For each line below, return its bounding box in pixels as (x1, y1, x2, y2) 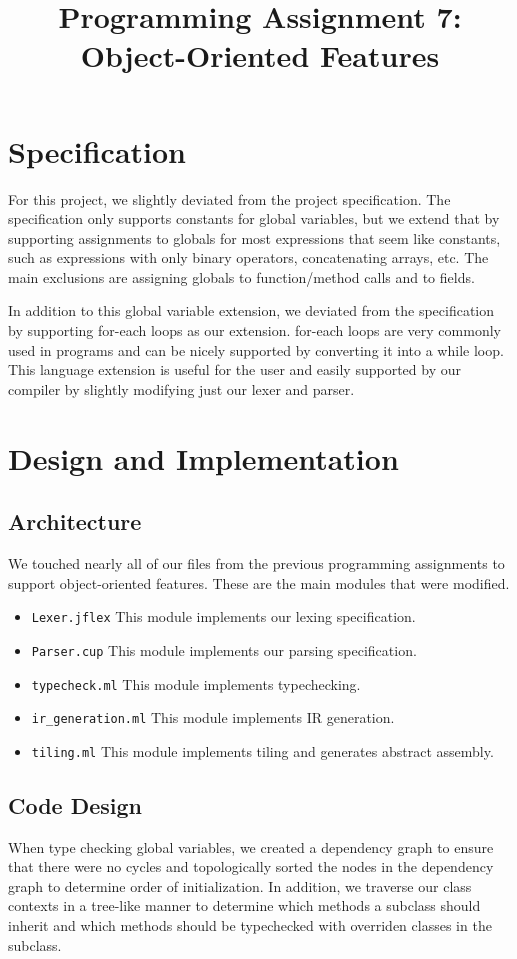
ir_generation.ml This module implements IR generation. (31, 707, 395, 728)
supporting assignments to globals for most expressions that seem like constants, (8, 227, 501, 248)
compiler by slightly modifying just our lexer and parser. (8, 378, 355, 399)
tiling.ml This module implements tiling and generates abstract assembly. (31, 740, 494, 761)
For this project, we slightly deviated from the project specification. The (8, 188, 451, 209)
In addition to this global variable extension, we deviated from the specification (8, 300, 495, 321)
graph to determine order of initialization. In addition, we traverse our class (8, 875, 472, 896)
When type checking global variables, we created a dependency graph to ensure (8, 836, 494, 857)
